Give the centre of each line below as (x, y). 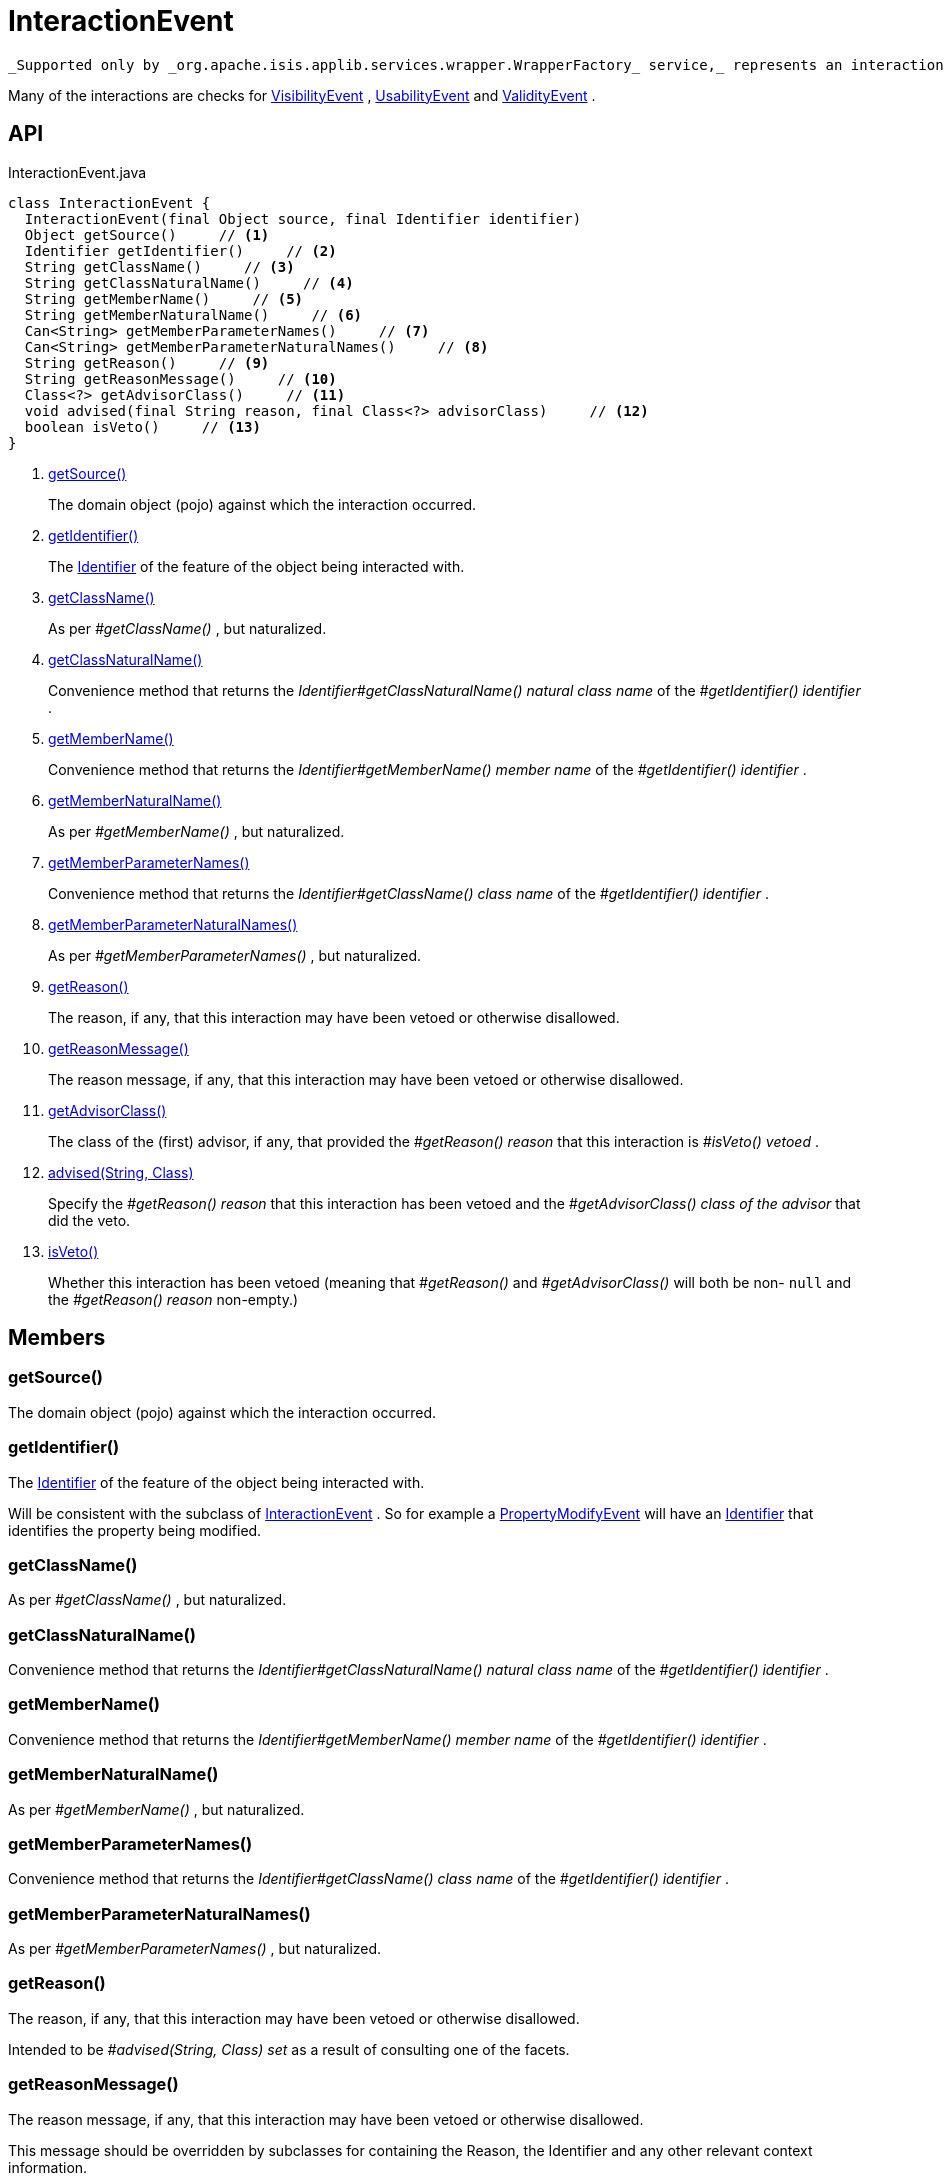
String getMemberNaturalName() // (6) (193, 314)
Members (57, 1338)
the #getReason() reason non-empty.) (173, 1299)
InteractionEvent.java (77, 172)
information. (48, 2167)
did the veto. (89, 1220)
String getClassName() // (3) (159, 266)
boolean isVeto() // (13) (142, 426)
